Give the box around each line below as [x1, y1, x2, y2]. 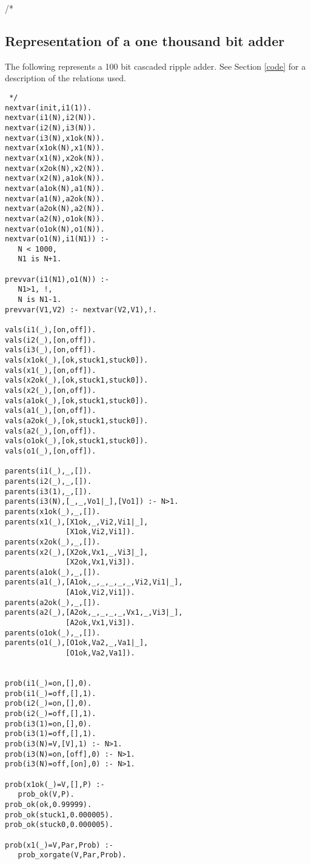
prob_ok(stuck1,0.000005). [5, 810, 113, 819]
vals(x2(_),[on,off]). [5, 386, 96, 395]
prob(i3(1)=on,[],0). [5, 719, 92, 728]
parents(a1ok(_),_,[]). [5, 568, 101, 577]
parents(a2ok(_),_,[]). [5, 598, 101, 607]
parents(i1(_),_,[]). [5, 467, 92, 476]
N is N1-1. [18, 295, 62, 304]
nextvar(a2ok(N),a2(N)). [5, 204, 105, 213]
